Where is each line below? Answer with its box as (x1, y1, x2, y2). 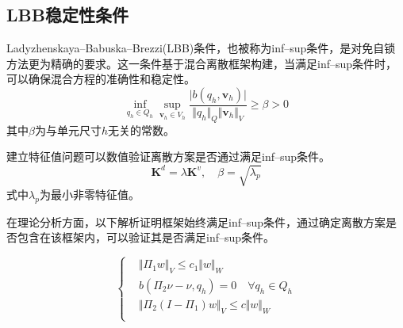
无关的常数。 (108, 121, 175, 138)
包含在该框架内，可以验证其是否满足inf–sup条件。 (17, 229, 275, 246)
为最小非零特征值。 (39, 185, 140, 202)
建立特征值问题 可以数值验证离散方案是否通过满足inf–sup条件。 (6, 148, 331, 165)
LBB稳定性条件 (6, 2, 129, 27)
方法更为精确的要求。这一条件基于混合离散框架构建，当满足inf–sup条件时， (6, 55, 397, 71)
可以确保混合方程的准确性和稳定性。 (6, 71, 195, 87)
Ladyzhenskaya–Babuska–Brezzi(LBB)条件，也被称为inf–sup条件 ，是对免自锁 (6, 40, 396, 56)
